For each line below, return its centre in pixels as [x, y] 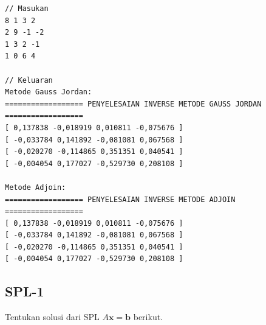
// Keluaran [29, 80]
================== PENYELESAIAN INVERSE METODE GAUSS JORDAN [133, 104]
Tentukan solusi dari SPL [52, 317]
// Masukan [27, 9]
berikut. [148, 317]
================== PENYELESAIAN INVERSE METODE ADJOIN [120, 199]
